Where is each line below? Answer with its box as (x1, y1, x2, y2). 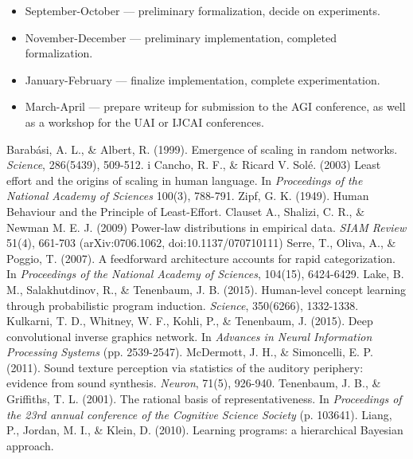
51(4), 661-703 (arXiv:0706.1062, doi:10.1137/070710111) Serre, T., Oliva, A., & (6, 234, 396, 251)
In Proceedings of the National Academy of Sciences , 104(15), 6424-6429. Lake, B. (6, 265, 404, 282)
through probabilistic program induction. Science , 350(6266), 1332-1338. (6, 296, 359, 313)
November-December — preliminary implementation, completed (25, 29, 337, 45)
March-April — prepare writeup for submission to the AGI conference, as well (25, 98, 406, 115)
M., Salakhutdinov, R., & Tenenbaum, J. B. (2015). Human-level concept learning (6, 280, 406, 297)
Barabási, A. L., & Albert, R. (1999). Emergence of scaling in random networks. (6, 140, 398, 157)
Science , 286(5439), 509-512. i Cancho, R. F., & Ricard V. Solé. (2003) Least (6, 156, 381, 173)
